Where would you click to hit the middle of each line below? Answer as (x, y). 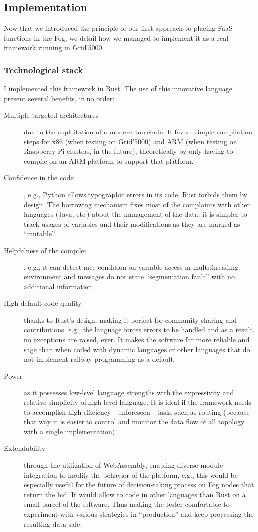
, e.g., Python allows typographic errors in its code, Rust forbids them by (135, 194)
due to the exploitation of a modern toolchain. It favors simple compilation (138, 131)
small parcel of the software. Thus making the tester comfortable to (127, 504)
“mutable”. (40, 233)
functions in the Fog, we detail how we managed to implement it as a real (116, 38)
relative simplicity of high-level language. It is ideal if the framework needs (137, 402)
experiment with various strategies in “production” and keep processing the (139, 513)
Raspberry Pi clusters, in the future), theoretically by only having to (129, 151)
